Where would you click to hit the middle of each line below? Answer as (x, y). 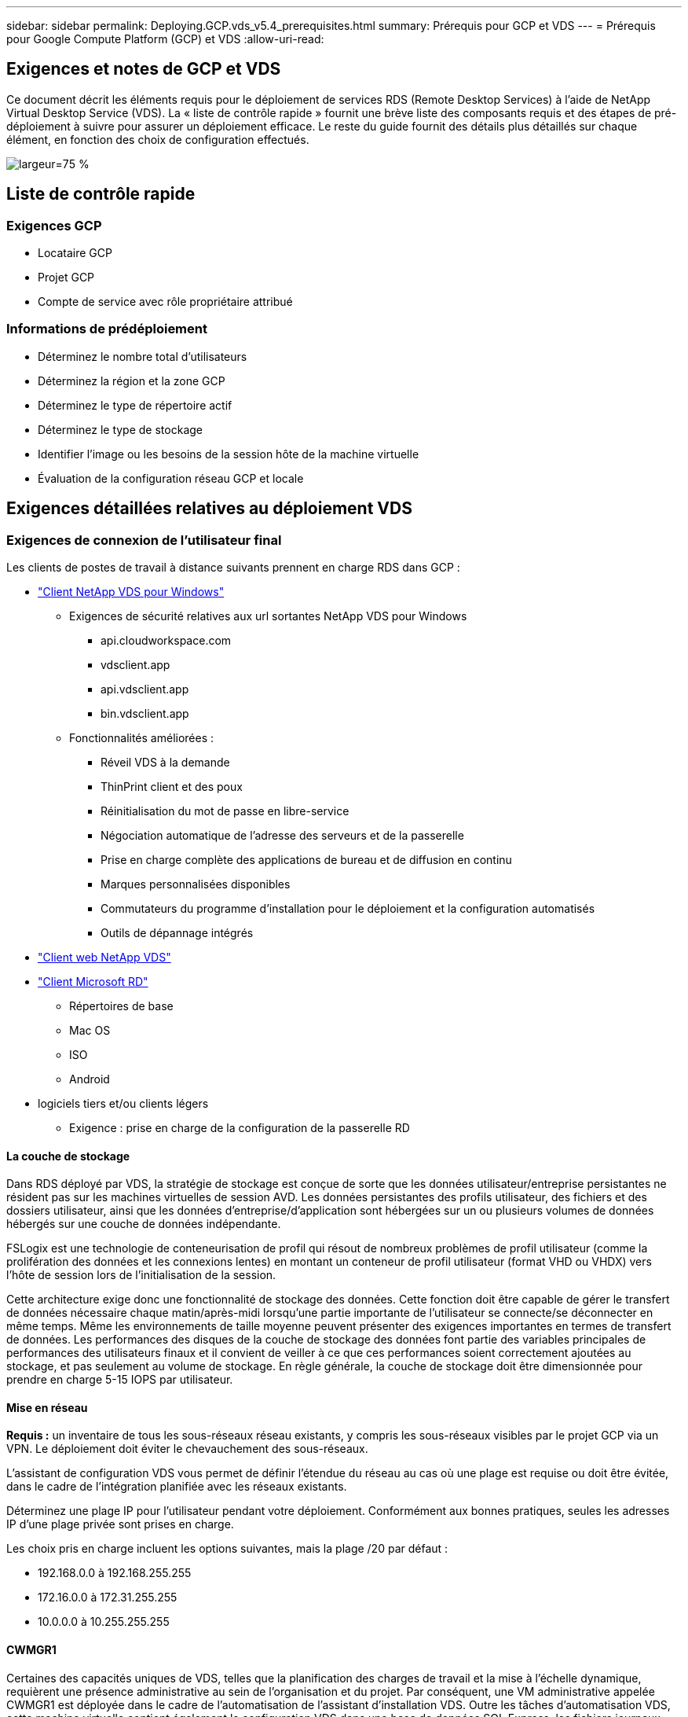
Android (90, 1079)
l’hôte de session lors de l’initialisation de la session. (141, 1275)
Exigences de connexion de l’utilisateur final (144, 540)
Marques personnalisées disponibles (196, 884)
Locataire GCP (75, 253)
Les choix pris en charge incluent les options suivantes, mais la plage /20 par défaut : (227, 1549)
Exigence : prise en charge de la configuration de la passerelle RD (240, 1128)
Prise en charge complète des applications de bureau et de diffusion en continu (306, 860)
